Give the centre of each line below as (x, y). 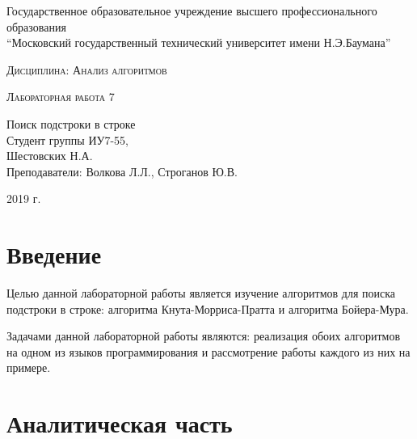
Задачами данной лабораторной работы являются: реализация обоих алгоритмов (204, 336)
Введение (54, 254)
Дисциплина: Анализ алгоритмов (87, 69)
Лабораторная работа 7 (61, 97)
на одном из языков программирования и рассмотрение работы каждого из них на (208, 351)
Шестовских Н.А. (50, 156)
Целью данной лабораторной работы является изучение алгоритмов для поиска (201, 293)
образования (36, 26)
